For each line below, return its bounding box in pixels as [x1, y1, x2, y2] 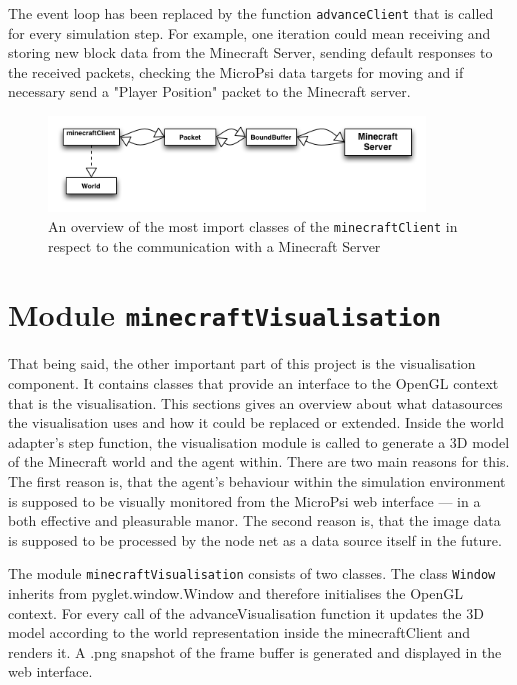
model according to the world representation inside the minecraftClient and [8, 622, 470, 643]
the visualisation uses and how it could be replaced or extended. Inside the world [8, 412, 504, 433]
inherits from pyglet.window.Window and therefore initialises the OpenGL [8, 583, 463, 604]
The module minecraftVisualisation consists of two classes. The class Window [8, 563, 496, 584]
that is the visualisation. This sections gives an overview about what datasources [8, 392, 503, 413]
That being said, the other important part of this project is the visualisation [8, 353, 476, 374]
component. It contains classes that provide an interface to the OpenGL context [8, 373, 499, 394]
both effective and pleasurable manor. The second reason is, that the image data [8, 510, 501, 531]
